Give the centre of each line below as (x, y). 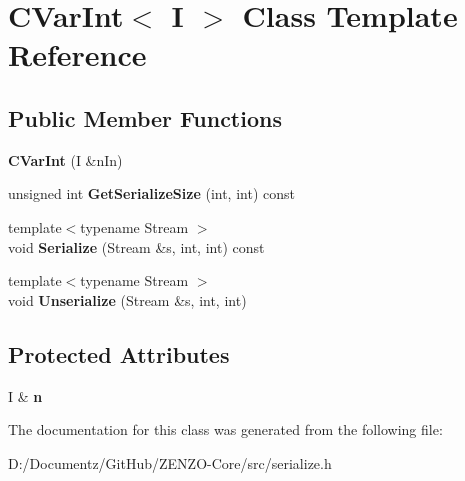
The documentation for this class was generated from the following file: (225, 429)
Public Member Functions (145, 117)
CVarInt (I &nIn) (65, 159)
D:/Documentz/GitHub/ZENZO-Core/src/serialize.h (170, 462)
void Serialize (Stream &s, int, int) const (136, 246)
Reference (77, 54)
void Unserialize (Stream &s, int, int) (127, 299)
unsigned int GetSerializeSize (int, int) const (151, 193)
